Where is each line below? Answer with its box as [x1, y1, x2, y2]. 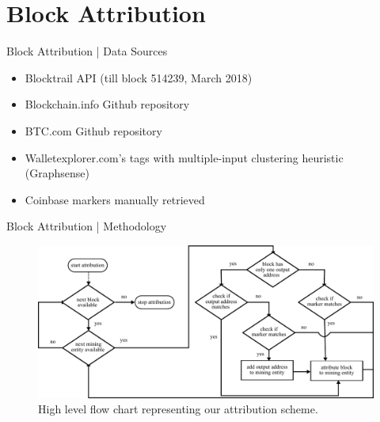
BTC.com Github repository [25, 122, 162, 139]
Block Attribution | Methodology [6, 218, 167, 234]
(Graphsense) [25, 165, 89, 181]
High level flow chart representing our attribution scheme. [38, 401, 318, 417]
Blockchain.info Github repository [25, 96, 190, 112]
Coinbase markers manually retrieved [25, 191, 205, 207]
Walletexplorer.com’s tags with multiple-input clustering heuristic [25, 149, 344, 165]
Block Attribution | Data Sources [6, 43, 168, 59]
